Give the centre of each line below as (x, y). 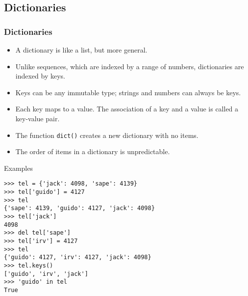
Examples (18, 168)
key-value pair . (37, 118)
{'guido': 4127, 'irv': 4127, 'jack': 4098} (78, 257)
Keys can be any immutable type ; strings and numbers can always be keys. (128, 92)
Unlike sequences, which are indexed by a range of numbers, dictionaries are (130, 66)
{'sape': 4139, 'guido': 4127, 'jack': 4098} (79, 208)
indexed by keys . (40, 76)
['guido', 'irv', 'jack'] (46, 274)
